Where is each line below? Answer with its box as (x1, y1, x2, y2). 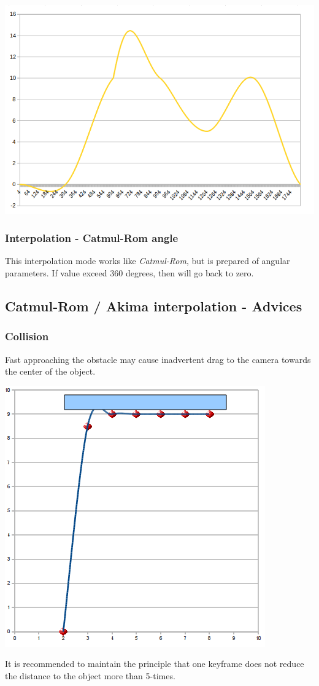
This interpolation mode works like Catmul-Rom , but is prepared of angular (5, 254, 290, 267)
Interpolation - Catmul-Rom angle (5, 230, 179, 246)
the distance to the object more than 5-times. (5, 669, 175, 682)
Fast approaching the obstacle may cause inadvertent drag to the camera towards (5, 353, 311, 365)
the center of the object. (5, 365, 96, 378)
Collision (5, 329, 49, 344)
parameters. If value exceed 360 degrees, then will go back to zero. (5, 266, 254, 279)
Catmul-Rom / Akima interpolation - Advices (5, 296, 302, 315)
